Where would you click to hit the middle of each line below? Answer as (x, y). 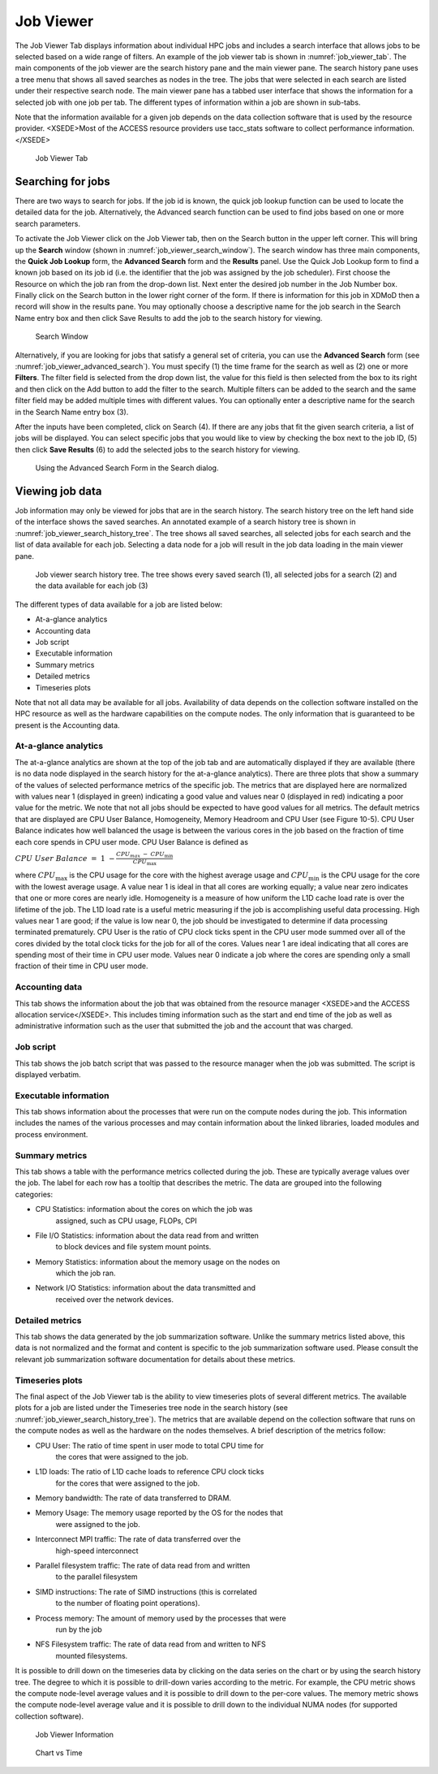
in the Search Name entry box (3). (72, 412)
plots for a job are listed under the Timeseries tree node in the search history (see (151, 1408)
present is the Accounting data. (68, 725)
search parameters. (48, 223)
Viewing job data (58, 491)
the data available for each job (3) (92, 586)
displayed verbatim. (48, 1074)
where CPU (35, 875)
